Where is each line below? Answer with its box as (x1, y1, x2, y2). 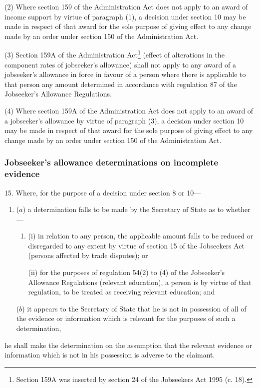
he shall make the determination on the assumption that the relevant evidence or (4, 339, 253, 350)
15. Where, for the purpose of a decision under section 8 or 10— (4, 187, 201, 197)
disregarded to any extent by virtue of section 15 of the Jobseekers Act (28, 240, 245, 250)
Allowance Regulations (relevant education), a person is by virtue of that (28, 276, 252, 287)
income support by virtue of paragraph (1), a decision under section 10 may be (4, 11, 246, 21)
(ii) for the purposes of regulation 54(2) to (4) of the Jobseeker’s (28, 267, 225, 277)
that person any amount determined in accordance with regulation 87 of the (4, 78, 237, 89)
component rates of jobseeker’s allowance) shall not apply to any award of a (4, 59, 236, 69)
